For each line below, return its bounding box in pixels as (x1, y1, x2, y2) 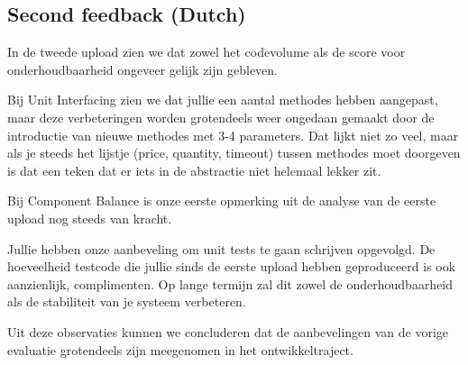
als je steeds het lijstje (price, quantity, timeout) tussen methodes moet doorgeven (7, 143, 461, 162)
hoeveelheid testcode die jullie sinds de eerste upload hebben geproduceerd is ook (7, 257, 456, 276)
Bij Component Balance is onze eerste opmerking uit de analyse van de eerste (7, 191, 436, 210)
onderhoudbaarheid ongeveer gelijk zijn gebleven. (7, 59, 278, 78)
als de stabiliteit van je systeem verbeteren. (7, 292, 246, 311)
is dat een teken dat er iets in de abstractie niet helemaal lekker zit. (7, 160, 381, 179)
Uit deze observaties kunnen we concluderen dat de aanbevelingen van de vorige (7, 322, 449, 341)
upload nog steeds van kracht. (7, 208, 172, 227)
